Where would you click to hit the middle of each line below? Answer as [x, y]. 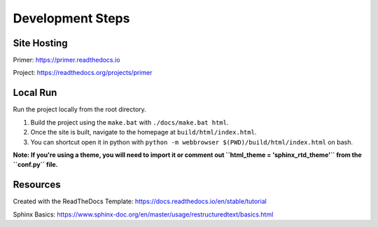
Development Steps [71, 18]
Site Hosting [40, 43]
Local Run [35, 93]
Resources [37, 185]
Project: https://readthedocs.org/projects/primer [83, 73]
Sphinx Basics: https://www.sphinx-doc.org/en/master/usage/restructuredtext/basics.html [143, 214]
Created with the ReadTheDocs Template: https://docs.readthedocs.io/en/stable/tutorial [140, 201]
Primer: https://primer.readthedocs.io [66, 60]
